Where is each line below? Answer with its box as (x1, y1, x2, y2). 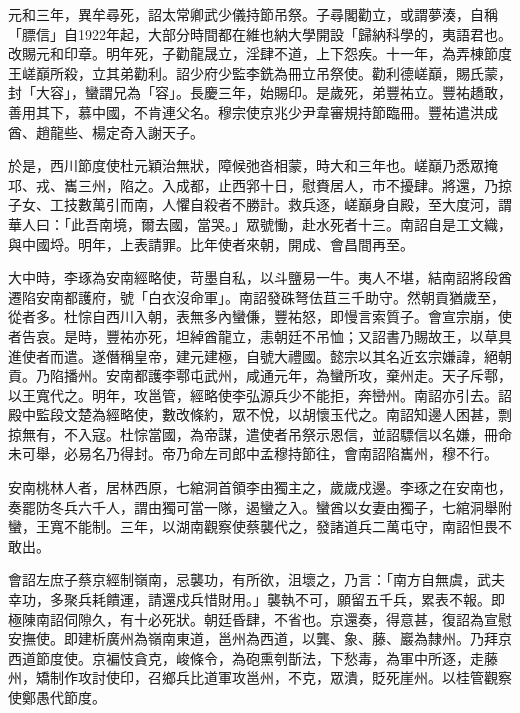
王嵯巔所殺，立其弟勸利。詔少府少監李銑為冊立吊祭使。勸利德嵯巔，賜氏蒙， (8, 62, 512, 83)
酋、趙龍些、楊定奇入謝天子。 (8, 121, 204, 142)
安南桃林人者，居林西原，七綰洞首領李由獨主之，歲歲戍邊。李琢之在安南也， (8, 477, 512, 498)
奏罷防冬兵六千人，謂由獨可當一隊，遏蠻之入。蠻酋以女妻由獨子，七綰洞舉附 (8, 496, 512, 517)
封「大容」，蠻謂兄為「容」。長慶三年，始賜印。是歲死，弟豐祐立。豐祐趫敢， (8, 82, 512, 103)
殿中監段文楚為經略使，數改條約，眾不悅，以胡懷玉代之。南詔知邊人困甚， (8, 404, 498, 425)
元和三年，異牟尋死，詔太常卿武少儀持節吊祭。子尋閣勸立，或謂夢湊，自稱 (8, 4, 498, 24)
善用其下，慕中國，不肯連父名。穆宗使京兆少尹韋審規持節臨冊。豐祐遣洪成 (8, 101, 498, 122)
